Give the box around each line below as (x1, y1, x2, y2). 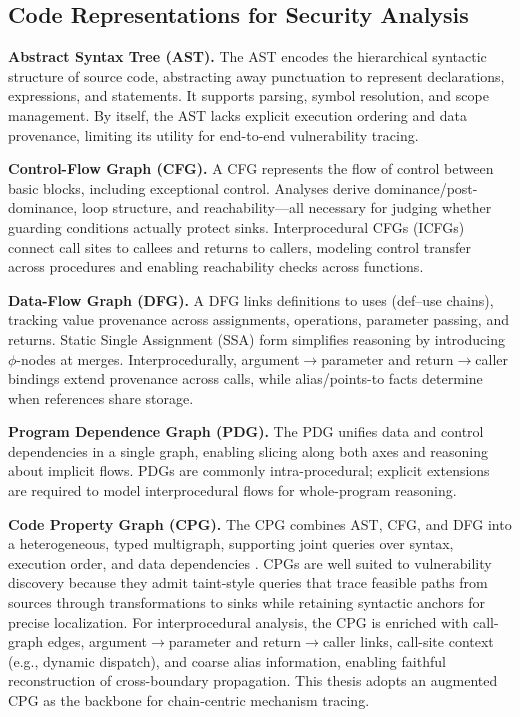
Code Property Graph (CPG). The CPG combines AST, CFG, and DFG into (8, 513, 512, 534)
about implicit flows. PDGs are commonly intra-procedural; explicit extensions (8, 460, 490, 481)
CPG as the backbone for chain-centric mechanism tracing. (8, 690, 370, 711)
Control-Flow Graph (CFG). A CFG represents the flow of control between (8, 158, 494, 179)
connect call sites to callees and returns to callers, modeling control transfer (8, 236, 472, 257)
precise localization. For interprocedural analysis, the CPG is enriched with (8, 611, 469, 632)
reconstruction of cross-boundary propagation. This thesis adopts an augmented (8, 670, 498, 691)
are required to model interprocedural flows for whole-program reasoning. (8, 480, 457, 501)
